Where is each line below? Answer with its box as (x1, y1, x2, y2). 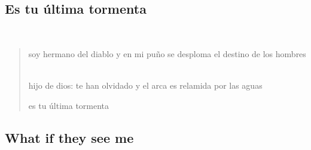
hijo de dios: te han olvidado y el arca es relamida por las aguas (28, 79, 263, 91)
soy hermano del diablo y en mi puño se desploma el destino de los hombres (28, 47, 306, 60)
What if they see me (5, 128, 134, 146)
